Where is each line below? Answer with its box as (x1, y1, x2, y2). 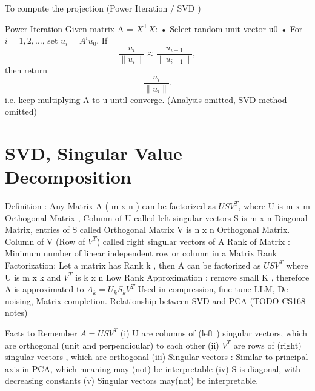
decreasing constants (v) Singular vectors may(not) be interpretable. (5, 374, 259, 387)
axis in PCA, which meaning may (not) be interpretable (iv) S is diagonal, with (5, 362, 301, 375)
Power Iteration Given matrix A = (5, 22, 133, 35)
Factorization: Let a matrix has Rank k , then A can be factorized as (5, 258, 261, 271)
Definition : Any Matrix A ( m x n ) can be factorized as (5, 199, 216, 212)
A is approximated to (5, 282, 84, 295)
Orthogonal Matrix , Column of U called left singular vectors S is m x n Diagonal (5, 211, 308, 224)
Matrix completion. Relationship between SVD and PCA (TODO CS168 (36, 294, 306, 307)
